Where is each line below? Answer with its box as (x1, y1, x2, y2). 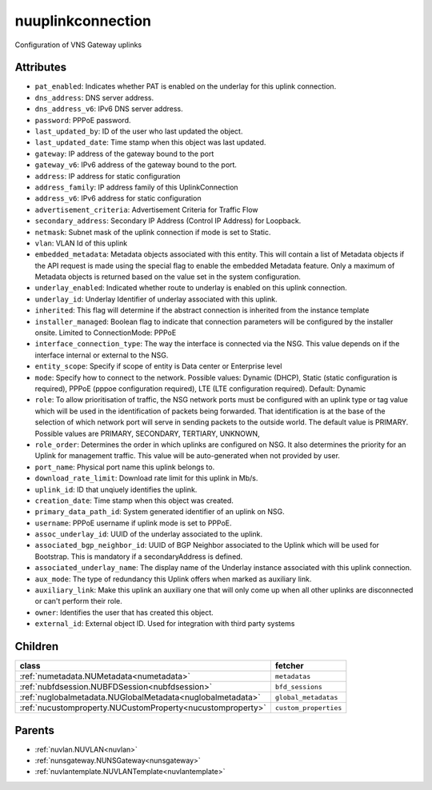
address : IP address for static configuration (34, 171, 181, 181)
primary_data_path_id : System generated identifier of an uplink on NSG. (34, 507, 286, 517)
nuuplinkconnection (14, 12, 152, 30)
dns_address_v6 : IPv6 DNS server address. (34, 104, 183, 114)
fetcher (274, 660, 304, 672)
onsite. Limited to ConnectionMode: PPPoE (34, 328, 177, 337)
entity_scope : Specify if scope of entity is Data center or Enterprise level (34, 361, 282, 371)
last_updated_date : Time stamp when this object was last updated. (34, 138, 266, 147)
